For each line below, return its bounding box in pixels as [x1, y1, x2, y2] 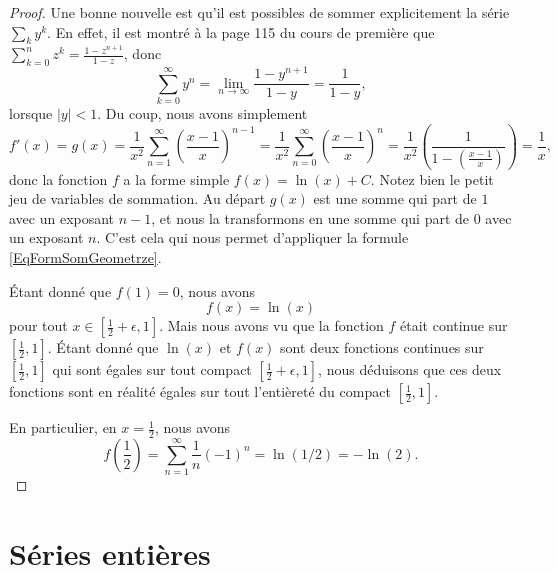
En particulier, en [9, 417, 117, 438]
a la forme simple [123, 168, 230, 189]
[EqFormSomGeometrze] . [9, 246, 162, 267]
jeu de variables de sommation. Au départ [9, 188, 266, 209]
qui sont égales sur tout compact [52, 359, 252, 380]
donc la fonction [9, 168, 108, 189]
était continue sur [400, 315, 508, 336]
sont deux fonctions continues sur [280, 337, 484, 358]
